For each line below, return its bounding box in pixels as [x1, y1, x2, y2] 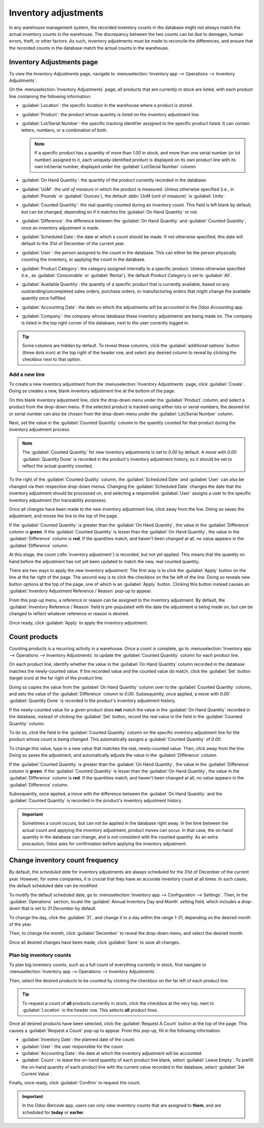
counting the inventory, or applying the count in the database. [21, 256, 146, 262]
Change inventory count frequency [9, 856, 119, 865]
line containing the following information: [9, 93, 91, 99]
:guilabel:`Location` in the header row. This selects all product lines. [22, 1007, 158, 1013]
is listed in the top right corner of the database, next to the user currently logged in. [21, 320, 189, 326]
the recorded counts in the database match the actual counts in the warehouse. [9, 45, 170, 51]
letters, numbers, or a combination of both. [21, 127, 108, 133]
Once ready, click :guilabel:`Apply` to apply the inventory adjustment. [9, 620, 149, 626]
